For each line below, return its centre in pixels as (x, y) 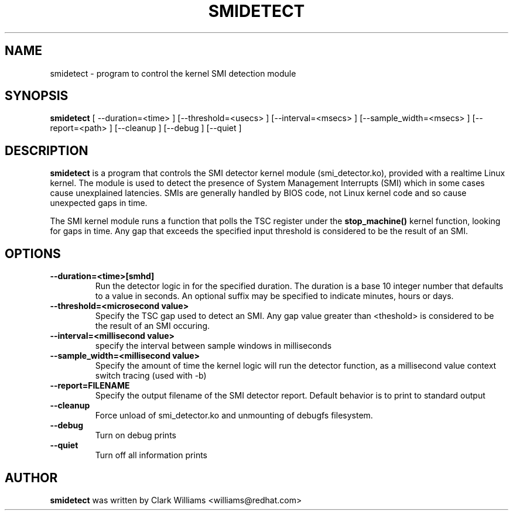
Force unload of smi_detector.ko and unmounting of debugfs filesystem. (234, 416)
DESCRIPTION (47, 150)
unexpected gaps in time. (99, 203)
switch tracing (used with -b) (151, 376)
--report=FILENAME (90, 386)
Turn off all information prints (151, 455)
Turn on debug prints (136, 435)
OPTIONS (33, 253)
